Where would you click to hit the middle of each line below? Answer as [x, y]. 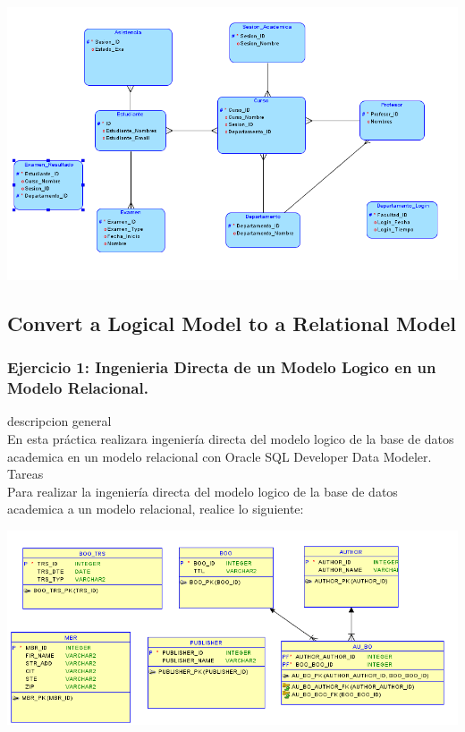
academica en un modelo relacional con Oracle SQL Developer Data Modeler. [220, 456]
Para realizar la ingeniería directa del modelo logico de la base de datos [203, 491]
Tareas [25, 474]
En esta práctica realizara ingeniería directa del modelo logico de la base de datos [231, 438]
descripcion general [59, 421]
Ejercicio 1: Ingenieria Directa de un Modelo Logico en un [222, 367]
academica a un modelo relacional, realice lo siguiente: [156, 509]
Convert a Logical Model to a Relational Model [232, 323]
